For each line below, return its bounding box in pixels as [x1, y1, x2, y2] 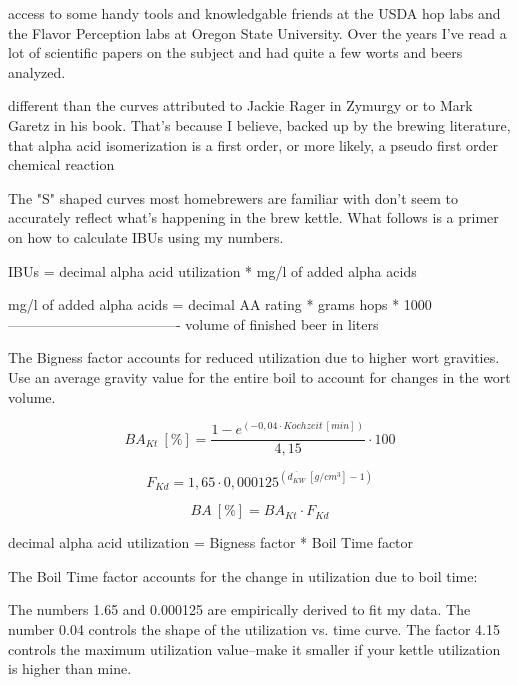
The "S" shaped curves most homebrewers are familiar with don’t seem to [8, 187, 459, 208]
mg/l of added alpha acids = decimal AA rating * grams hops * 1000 [8, 294, 432, 315]
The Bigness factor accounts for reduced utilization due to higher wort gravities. [8, 347, 500, 368]
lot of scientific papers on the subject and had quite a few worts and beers [8, 42, 463, 63]
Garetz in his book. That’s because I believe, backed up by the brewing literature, [8, 114, 511, 135]
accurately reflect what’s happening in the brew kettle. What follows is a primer [8, 207, 499, 228]
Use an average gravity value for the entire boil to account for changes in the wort [8, 366, 511, 387]
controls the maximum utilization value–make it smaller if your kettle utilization [8, 638, 501, 659]
